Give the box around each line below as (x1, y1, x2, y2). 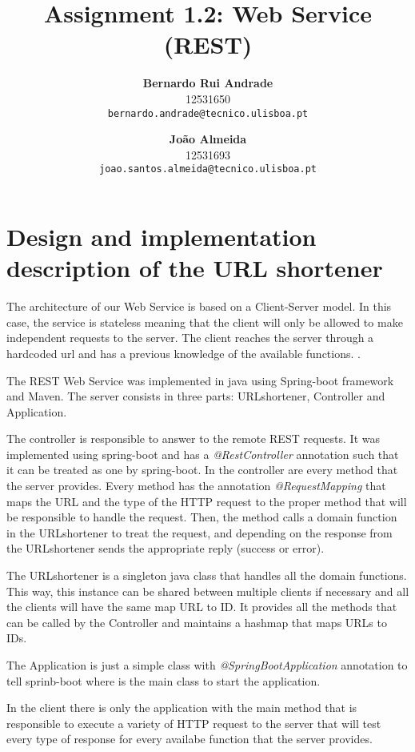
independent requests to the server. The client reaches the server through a (6, 329, 374, 346)
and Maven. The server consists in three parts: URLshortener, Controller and (6, 388, 385, 404)
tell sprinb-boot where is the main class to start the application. (6, 672, 321, 689)
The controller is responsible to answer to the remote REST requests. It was (6, 430, 380, 447)
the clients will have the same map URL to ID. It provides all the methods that (6, 598, 397, 615)
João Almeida (169, 131, 247, 147)
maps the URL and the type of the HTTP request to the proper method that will (6, 493, 407, 509)
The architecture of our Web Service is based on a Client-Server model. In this (6, 298, 392, 315)
